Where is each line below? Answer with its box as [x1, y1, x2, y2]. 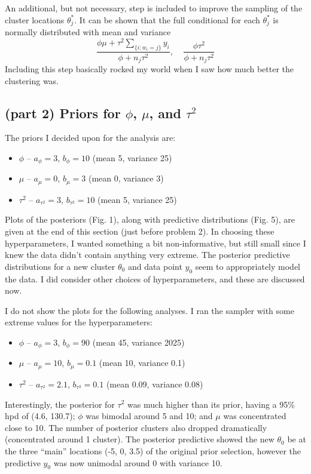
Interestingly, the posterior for [5, 398, 115, 410]
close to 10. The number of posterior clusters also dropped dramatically [5, 421, 267, 433]
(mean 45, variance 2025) [92, 336, 185, 349]
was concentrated [223, 410, 286, 422]
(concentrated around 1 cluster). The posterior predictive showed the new [5, 433, 275, 445]
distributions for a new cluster [5, 260, 115, 272]
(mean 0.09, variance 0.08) [106, 377, 203, 390]
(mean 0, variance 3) [88, 172, 164, 184]
